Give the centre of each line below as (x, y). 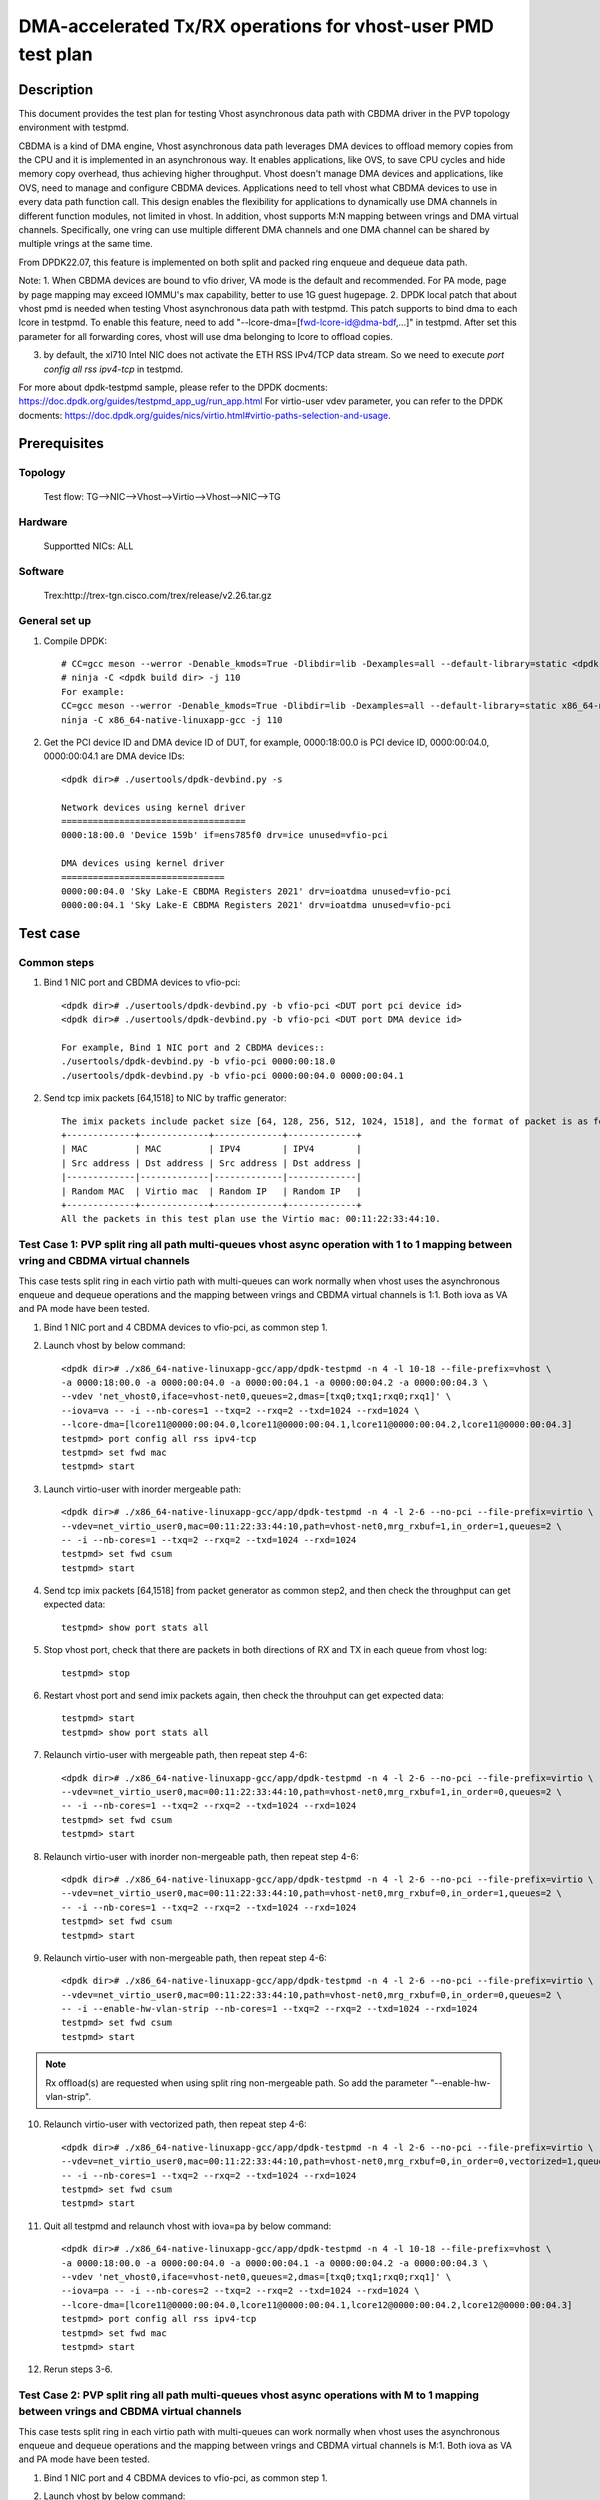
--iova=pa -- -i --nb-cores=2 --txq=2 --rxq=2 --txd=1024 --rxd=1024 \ (240, 2291)
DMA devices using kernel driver (143, 863)
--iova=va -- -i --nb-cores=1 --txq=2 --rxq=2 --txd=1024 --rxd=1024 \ (240, 1410)
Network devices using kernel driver (154, 807)
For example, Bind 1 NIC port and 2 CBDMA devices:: (193, 1048)
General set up (55, 621)
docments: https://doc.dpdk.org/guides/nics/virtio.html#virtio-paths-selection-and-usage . (204, 415)
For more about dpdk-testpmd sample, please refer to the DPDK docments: (173, 387)
